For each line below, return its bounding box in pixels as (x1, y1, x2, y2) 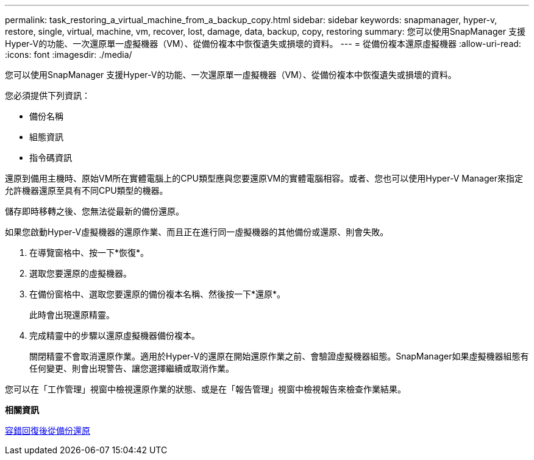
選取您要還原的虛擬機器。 (29, 268, 132, 278)
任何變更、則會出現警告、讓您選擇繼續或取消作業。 (29, 363, 234, 373)
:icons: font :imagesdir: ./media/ (5, 49, 132, 60)
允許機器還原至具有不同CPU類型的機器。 (5, 185, 168, 196)
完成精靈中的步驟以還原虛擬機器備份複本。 (29, 330, 200, 341)
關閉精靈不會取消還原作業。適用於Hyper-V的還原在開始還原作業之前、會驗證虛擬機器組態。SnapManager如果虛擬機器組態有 (29, 351, 529, 361)
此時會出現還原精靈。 (29, 310, 115, 320)
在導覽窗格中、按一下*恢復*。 (29, 247, 149, 258)
